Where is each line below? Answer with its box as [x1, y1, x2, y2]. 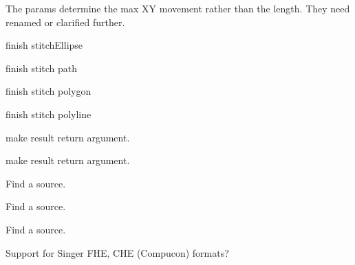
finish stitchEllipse [6, 38, 83, 52]
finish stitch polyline [6, 106, 92, 121]
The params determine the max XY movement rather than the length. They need [6, 1, 350, 15]
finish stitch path [6, 60, 78, 75]
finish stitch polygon [6, 84, 92, 98]
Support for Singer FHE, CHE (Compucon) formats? [6, 245, 229, 260]
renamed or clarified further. [6, 14, 125, 29]
